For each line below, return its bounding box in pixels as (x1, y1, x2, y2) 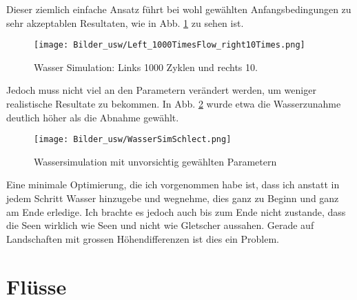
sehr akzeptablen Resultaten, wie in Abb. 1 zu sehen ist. (6, 15, 244, 30)
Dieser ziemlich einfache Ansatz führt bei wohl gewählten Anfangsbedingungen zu (6, 2, 351, 16)
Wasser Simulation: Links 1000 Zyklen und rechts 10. (34, 59, 258, 74)
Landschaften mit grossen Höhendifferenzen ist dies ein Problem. (6, 231, 279, 246)
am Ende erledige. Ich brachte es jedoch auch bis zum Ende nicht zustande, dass (6, 204, 346, 219)
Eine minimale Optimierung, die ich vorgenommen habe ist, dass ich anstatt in (6, 177, 340, 192)
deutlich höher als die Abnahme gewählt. (6, 110, 179, 124)
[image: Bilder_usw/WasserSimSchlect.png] (34, 134, 232, 145)
